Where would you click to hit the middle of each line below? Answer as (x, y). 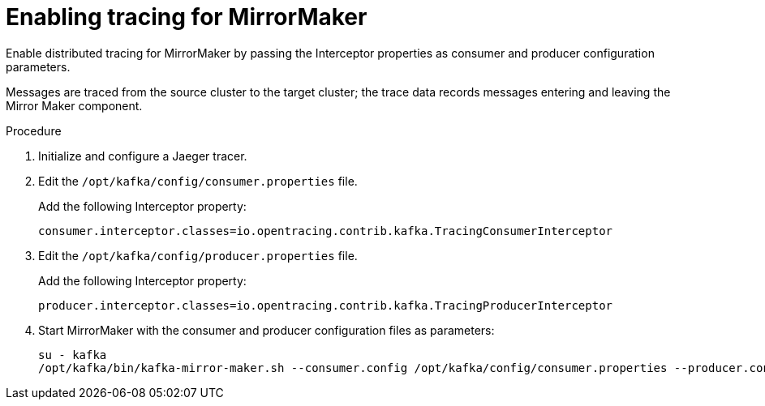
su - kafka (73, 355)
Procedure (34, 130)
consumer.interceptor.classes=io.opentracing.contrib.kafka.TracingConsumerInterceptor (326, 231)
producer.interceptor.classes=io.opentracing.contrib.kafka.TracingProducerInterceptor (326, 305)
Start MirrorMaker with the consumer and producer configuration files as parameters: (266, 330)
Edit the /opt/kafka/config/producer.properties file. (198, 255)
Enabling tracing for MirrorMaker (187, 17)
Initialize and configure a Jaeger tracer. (143, 156)
